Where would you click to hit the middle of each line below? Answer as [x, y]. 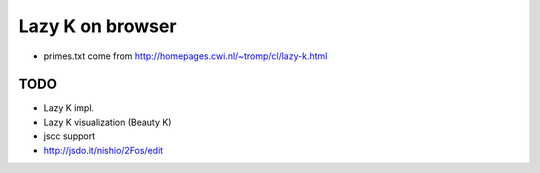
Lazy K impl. [69, 108]
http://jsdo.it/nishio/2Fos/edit [103, 150]
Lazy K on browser [97, 26]
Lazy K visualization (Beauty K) [107, 122]
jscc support [69, 136]
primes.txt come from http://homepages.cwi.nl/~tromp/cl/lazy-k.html [185, 56]
